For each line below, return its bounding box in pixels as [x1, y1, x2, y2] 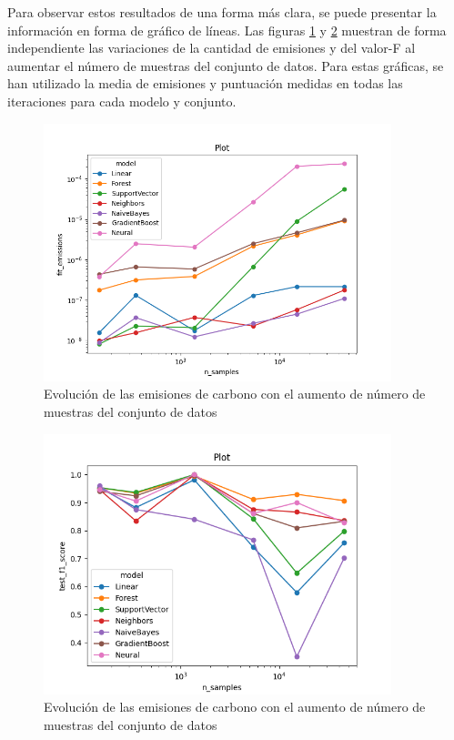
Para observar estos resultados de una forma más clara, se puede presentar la [7, 3, 437, 21]
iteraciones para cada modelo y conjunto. [7, 91, 237, 110]
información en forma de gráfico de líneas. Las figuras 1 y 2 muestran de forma [7, 20, 447, 39]
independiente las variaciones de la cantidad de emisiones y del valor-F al [7, 38, 416, 57]
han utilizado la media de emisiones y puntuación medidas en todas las [7, 74, 403, 93]
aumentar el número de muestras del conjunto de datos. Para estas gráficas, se [7, 56, 444, 75]
